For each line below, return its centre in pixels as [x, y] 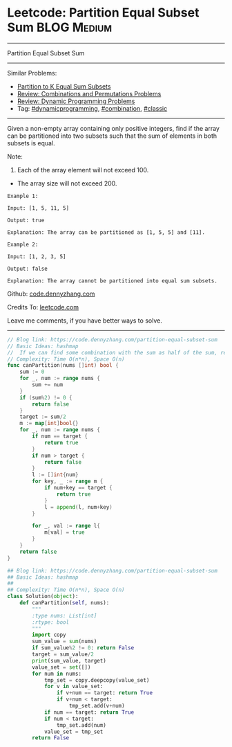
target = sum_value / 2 [63, 655]
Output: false [28, 269]
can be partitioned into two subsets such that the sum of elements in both [112, 136]
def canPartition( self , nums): [65, 603]
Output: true [26, 220]
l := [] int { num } [55, 475]
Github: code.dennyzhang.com [51, 294]
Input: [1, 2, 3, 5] [37, 256]
